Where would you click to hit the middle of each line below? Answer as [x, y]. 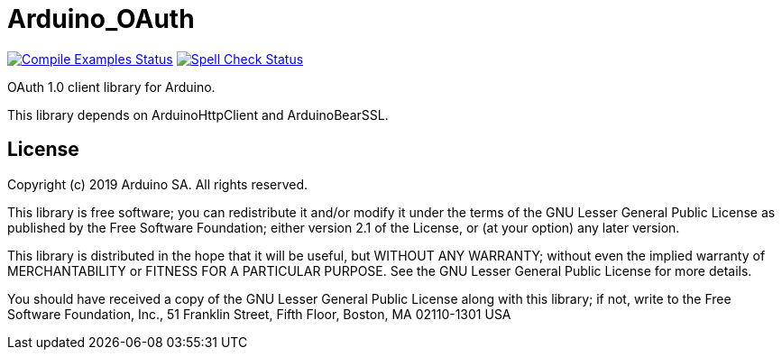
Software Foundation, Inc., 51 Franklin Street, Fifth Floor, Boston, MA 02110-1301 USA [259, 314]
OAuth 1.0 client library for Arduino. [111, 87]
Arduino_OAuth [101, 19]
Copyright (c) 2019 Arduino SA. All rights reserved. [158, 184]
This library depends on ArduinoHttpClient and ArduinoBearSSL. [198, 114]
